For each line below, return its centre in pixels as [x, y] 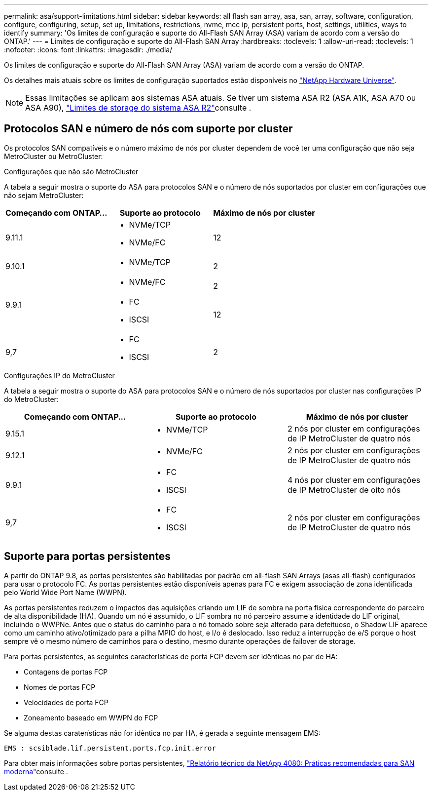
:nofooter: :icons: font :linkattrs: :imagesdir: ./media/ [88, 50]
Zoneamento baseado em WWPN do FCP [91, 717]
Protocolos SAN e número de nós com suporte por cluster [148, 129]
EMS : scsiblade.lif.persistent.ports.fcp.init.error [110, 748]
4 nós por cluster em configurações [354, 480]
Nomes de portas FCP [60, 687]
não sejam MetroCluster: [44, 195]
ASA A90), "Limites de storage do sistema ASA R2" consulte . [138, 108]
